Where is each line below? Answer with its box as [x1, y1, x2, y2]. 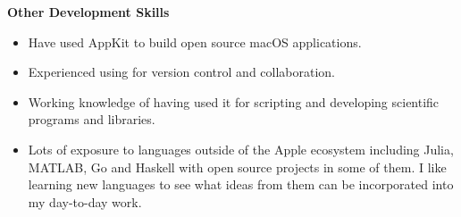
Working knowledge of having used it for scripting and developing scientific [28, 92, 440, 111]
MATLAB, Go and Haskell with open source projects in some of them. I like [28, 157, 447, 176]
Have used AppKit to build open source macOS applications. [28, 32, 362, 51]
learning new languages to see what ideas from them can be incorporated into [28, 175, 454, 194]
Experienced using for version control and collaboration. [28, 63, 336, 81]
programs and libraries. [28, 110, 155, 129]
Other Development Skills [7, 3, 170, 21]
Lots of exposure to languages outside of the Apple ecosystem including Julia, [28, 139, 454, 158]
